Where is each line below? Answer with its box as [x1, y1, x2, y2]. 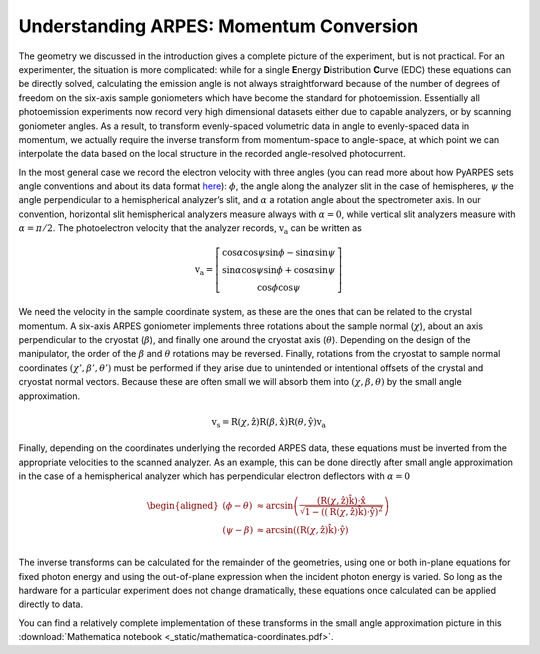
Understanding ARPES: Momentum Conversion [18, 15, 419, 37]
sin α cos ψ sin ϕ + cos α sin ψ [221, 265, 336, 276]
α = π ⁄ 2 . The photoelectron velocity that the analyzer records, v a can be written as [18, 222, 362, 237]
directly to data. [18, 598, 84, 610]
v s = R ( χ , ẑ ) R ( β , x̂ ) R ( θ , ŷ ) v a [211, 416, 327, 430]
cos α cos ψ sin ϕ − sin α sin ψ [221, 247, 336, 259]
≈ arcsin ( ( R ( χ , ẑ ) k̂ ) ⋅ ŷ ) [256, 524, 349, 535]
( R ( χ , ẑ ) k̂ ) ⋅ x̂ [316, 495, 366, 507]
